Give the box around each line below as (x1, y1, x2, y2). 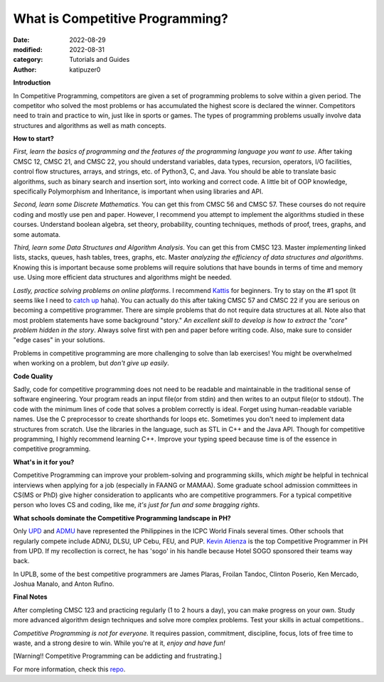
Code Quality (13, 372, 53, 380)
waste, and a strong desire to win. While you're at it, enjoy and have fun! (13, 639, 225, 647)
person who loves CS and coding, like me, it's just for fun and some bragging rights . (13, 501, 260, 509)
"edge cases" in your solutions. (13, 336, 105, 344)
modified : (13, 45, 43, 53)
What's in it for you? (13, 457, 75, 466)
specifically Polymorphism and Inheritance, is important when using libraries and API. (13, 187, 264, 196)
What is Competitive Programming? (13, 11, 229, 26)
